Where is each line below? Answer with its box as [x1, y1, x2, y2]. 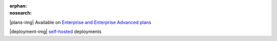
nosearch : [9, 10, 32, 16]
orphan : [9, 3, 27, 9]
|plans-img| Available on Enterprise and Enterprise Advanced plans [9, 19, 151, 25]
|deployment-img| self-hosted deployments [9, 28, 102, 35]
